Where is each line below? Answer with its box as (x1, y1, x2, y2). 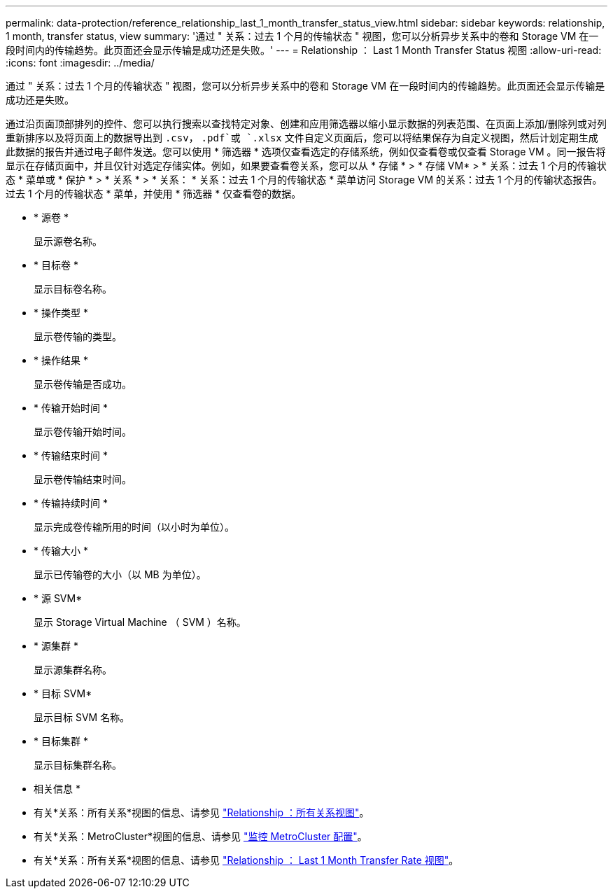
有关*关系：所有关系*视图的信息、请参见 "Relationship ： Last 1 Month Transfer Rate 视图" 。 (34, 854, 459, 866)
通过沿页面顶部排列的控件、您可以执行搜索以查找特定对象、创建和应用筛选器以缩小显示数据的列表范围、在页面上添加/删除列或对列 (6, 118, 607, 130)
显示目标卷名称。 (34, 283, 112, 295)
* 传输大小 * (34, 545, 88, 557)
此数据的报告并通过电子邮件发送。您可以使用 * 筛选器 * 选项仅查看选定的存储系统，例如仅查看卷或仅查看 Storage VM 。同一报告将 (6, 146, 606, 158)
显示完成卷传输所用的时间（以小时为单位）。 (34, 521, 234, 533)
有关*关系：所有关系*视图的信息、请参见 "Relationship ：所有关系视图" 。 (34, 806, 369, 818)
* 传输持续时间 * (34, 497, 108, 509)
